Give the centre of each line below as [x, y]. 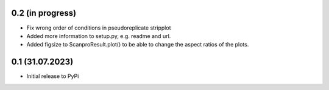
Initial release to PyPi [53, 76]
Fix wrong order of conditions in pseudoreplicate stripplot [99, 28]
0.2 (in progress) [44, 13]
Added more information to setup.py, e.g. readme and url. [99, 36]
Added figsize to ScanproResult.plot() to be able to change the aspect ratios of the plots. [138, 45]
